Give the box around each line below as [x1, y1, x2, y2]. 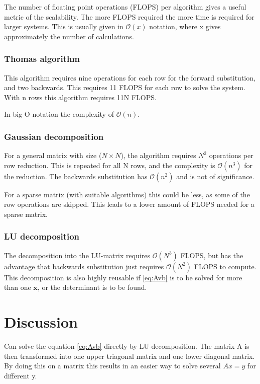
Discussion [4, 312, 78, 332]
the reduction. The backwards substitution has [4, 171, 148, 181]
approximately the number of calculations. [4, 31, 134, 41]
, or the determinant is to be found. [37, 282, 147, 292]
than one [4, 282, 31, 292]
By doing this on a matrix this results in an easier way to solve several [4, 360, 221, 371]
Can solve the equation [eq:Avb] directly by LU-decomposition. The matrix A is [4, 341, 249, 351]
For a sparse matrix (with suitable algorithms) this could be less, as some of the [4, 189, 250, 199]
